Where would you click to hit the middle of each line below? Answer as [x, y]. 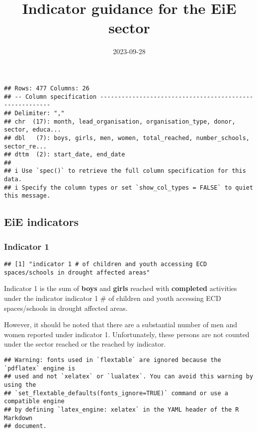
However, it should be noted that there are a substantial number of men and [121, 324]
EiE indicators [42, 222]
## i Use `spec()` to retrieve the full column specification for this [125, 171]
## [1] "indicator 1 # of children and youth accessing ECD [106, 264]
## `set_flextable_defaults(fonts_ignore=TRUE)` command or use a [116, 393]
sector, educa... [33, 130]
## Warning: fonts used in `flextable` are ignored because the [113, 360]
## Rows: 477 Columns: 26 [47, 88]
